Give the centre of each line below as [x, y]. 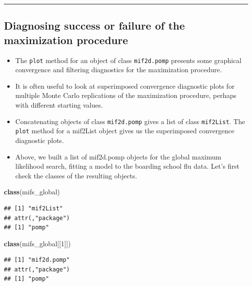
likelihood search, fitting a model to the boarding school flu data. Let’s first [127, 166]
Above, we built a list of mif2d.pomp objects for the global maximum [118, 156]
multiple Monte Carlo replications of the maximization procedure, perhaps [126, 95]
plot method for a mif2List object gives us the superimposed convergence [125, 131]
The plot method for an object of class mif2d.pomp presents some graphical [128, 60]
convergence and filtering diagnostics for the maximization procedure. [118, 70]
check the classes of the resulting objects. [76, 175]
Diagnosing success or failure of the [94, 25]
